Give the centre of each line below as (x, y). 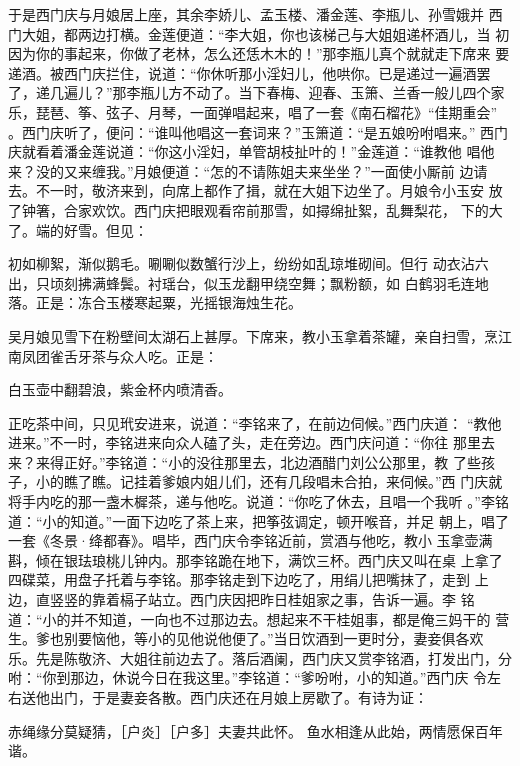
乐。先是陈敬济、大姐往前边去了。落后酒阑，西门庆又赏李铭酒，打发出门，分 (260, 657)
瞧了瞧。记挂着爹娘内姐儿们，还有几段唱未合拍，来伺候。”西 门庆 (276, 481)
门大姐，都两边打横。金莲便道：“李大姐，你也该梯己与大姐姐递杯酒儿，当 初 (259, 33)
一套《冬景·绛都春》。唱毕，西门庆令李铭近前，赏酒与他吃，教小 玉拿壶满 (250, 540)
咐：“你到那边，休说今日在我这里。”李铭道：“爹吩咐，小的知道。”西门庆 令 (248, 677)
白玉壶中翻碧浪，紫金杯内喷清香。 (120, 389)
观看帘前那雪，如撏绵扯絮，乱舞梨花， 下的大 (353, 209)
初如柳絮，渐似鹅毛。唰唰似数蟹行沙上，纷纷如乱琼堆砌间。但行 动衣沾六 (248, 263)
